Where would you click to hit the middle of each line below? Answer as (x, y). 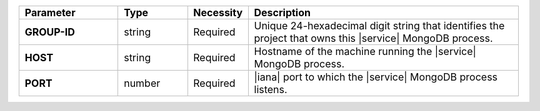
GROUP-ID (49, 32)
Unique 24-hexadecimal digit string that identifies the (379, 25)
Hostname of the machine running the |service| (365, 51)
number (142, 83)
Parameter (50, 12)
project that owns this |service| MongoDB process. (373, 38)
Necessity (218, 12)
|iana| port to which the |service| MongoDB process (376, 77)
